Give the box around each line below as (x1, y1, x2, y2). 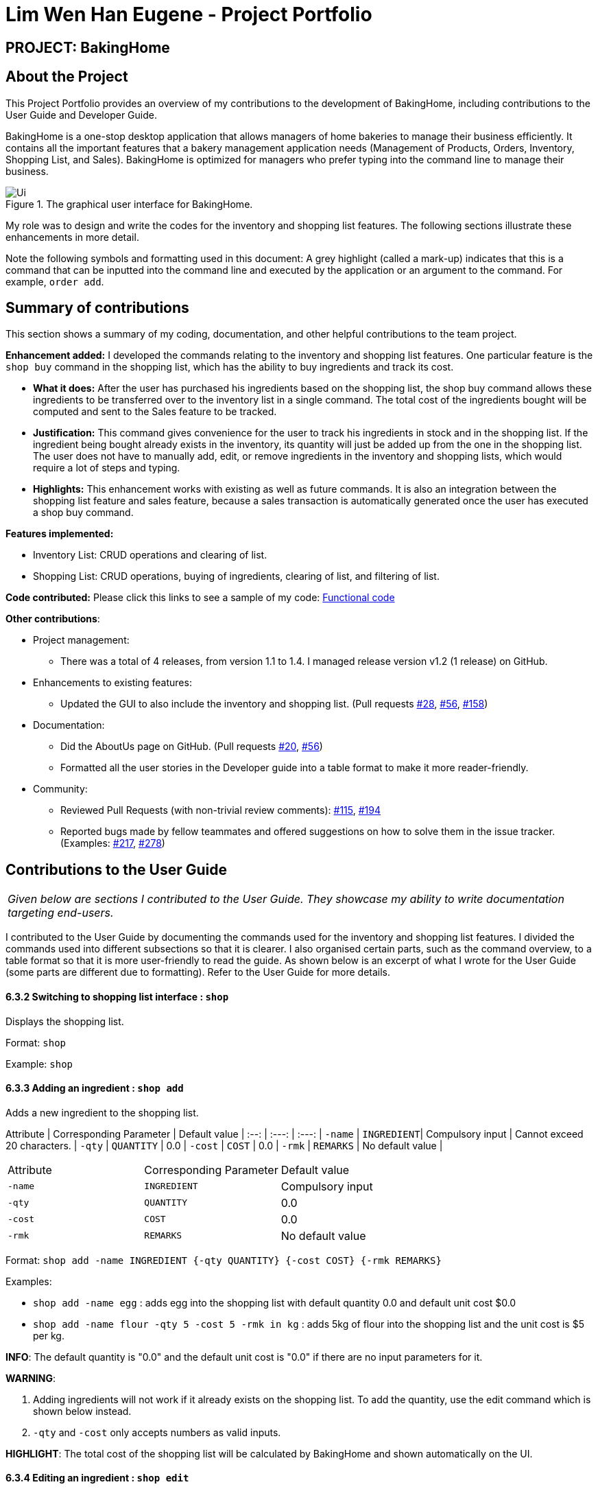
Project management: (33, 634, 130, 646)
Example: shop (5, 1057, 73, 1070)
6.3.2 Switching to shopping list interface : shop (5, 990, 229, 1003)
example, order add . (5, 275, 104, 288)
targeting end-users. (8, 906, 114, 920)
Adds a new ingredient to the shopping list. (5, 1106, 199, 1118)
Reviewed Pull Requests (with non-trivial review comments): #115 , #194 (60, 804, 381, 817)
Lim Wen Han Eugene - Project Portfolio (5, 3, 372, 26)
